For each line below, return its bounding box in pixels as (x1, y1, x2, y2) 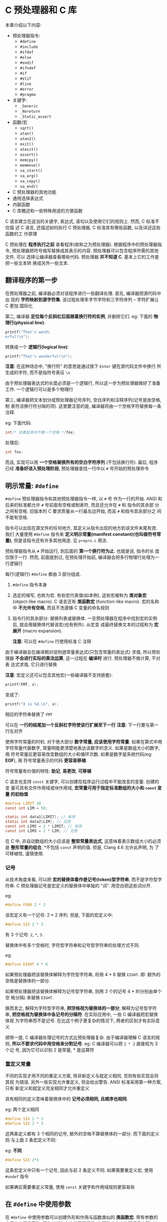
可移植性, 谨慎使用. (5, 851, 44, 857)
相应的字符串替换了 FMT (5, 711, 53, 717)
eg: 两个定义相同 (5, 1106, 39, 1112)
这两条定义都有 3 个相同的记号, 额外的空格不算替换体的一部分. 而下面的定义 (5, 1130, 160, 1137)
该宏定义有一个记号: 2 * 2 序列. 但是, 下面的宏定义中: (5, 912, 113, 918)
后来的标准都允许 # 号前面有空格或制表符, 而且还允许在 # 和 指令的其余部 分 (5, 502, 160, 508)
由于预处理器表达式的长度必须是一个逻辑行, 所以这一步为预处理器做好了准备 (5, 380, 161, 386)
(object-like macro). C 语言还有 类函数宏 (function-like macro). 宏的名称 (12, 598, 160, 604)
